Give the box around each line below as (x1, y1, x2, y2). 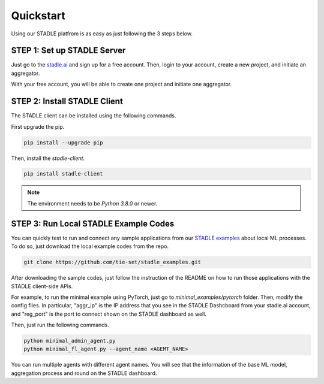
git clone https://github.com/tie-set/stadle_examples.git (23, 259, 201, 266)
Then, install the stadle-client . (11, 155, 85, 162)
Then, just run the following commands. (11, 321, 109, 329)
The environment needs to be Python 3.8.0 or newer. (27, 199, 158, 207)
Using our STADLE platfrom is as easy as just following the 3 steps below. (11, 30, 193, 37)
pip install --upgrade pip (23, 139, 103, 146)
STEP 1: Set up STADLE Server (11, 46, 126, 56)
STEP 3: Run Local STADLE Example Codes (11, 219, 175, 229)
